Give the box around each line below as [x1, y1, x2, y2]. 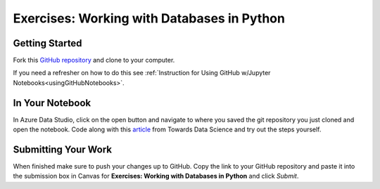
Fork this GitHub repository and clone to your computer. [13, 56, 175, 65]
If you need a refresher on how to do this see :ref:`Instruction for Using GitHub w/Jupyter [13, 69, 271, 77]
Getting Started [13, 37, 82, 49]
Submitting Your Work [13, 143, 113, 155]
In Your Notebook [13, 97, 91, 109]
